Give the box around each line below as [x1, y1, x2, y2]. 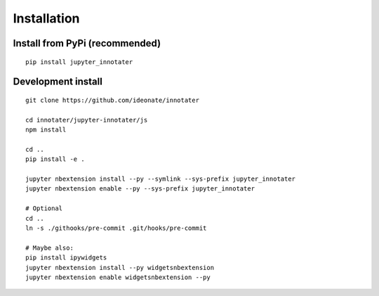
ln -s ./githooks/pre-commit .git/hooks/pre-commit [25, 224, 207, 232]
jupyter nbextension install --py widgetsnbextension [25, 264, 214, 271]
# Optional [25, 205, 63, 212]
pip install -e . [25, 155, 85, 163]
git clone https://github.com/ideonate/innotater [25, 96, 200, 104]
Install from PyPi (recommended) [13, 37, 161, 49]
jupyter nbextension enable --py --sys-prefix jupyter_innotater [25, 185, 255, 193]
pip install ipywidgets [25, 254, 107, 262]
